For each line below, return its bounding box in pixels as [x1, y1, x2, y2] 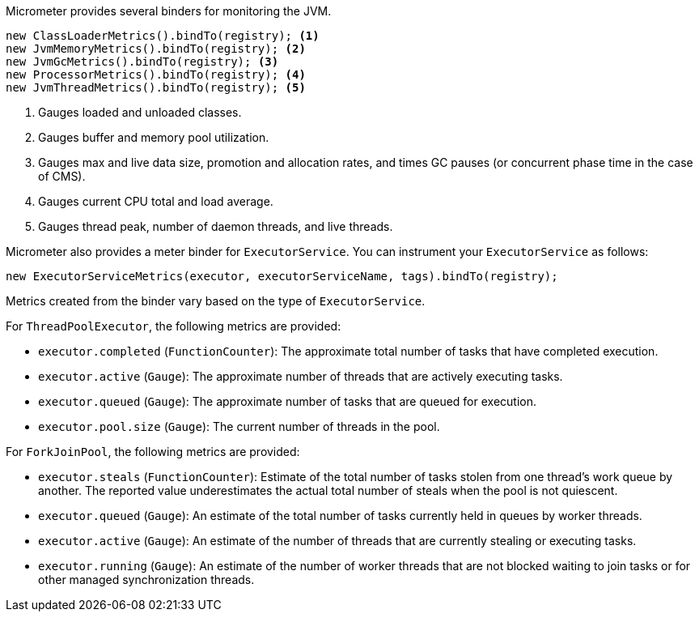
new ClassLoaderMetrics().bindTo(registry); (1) [6, 29, 320, 42]
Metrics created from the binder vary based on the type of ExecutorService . [6, 294, 426, 308]
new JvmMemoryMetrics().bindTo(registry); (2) [6, 42, 306, 55]
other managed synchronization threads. [38, 573, 255, 586]
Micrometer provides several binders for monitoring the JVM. [6, 4, 332, 18]
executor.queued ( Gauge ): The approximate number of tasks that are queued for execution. [38, 394, 536, 408]
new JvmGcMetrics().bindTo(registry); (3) [6, 55, 279, 68]
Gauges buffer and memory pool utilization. [38, 130, 269, 144]
